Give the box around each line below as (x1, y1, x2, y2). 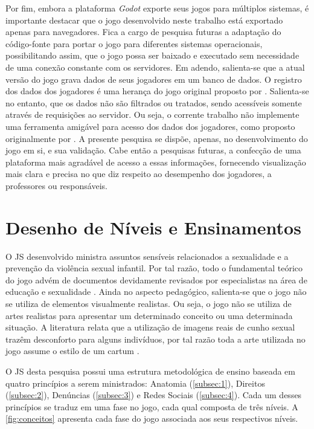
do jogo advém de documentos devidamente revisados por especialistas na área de (5, 273, 307, 286)
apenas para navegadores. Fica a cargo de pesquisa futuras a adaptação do (5, 25, 281, 38)
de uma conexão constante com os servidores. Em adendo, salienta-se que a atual (5, 60, 305, 73)
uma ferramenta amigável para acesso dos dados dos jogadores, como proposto (5, 120, 295, 132)
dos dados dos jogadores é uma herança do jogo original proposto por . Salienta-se (5, 85, 309, 97)
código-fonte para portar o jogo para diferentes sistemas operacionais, (5, 37, 263, 50)
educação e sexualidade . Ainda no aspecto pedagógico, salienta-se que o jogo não (5, 285, 307, 298)
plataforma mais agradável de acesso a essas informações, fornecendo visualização (5, 155, 306, 168)
